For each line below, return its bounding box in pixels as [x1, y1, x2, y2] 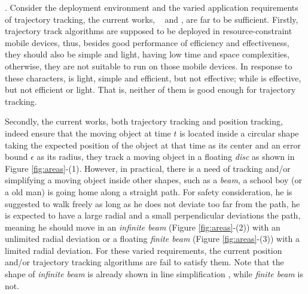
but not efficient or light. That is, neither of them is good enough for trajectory [5, 83, 296, 96]
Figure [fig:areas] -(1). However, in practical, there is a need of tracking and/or [5, 162, 291, 174]
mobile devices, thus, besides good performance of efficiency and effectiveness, [5, 36, 289, 49]
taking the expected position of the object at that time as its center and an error [5, 138, 301, 151]
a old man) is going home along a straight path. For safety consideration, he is [5, 185, 292, 198]
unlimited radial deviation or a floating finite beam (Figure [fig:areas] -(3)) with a [5, 232, 300, 245]
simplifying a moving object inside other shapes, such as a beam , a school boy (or [5, 174, 302, 186]
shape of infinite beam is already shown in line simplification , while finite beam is [5, 268, 303, 280]
